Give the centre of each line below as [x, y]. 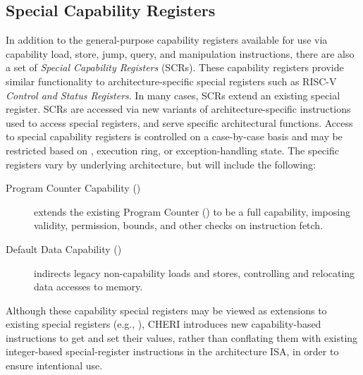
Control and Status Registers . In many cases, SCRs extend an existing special [173, 95]
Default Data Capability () [64, 248]
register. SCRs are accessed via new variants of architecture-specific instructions [178, 109]
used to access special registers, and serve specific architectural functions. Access [179, 122]
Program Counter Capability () [73, 188]
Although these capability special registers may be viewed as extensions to [166, 310]
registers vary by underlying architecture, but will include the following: [161, 164]
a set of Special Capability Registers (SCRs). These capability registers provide [175, 67]
